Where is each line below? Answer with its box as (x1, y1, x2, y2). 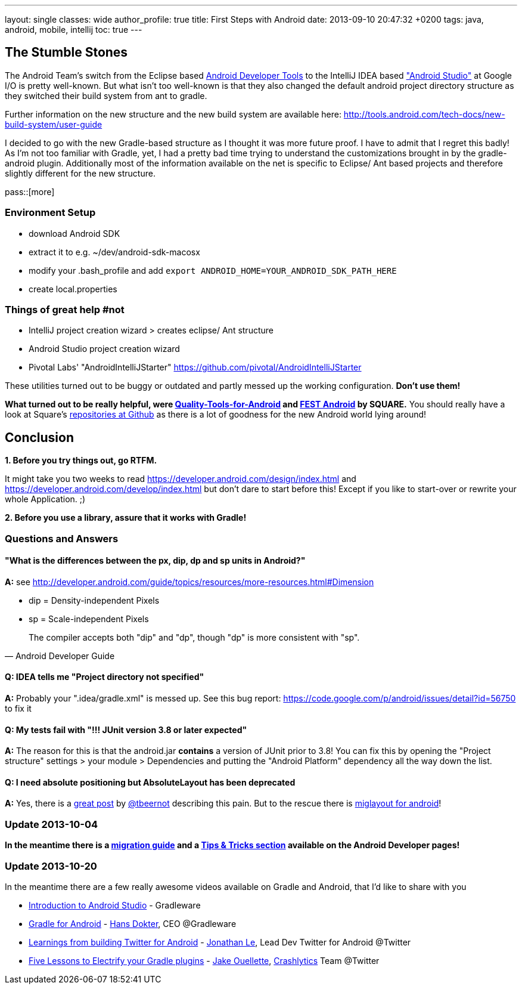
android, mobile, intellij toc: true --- (5, 24, 142, 35)
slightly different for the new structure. (5, 168, 156, 178)
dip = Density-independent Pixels (29, 595, 160, 605)
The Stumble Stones (5, 45, 128, 60)
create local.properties (29, 283, 117, 294)
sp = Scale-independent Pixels (29, 613, 149, 624)
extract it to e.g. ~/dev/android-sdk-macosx (29, 246, 200, 257)
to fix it (5, 703, 32, 713)
